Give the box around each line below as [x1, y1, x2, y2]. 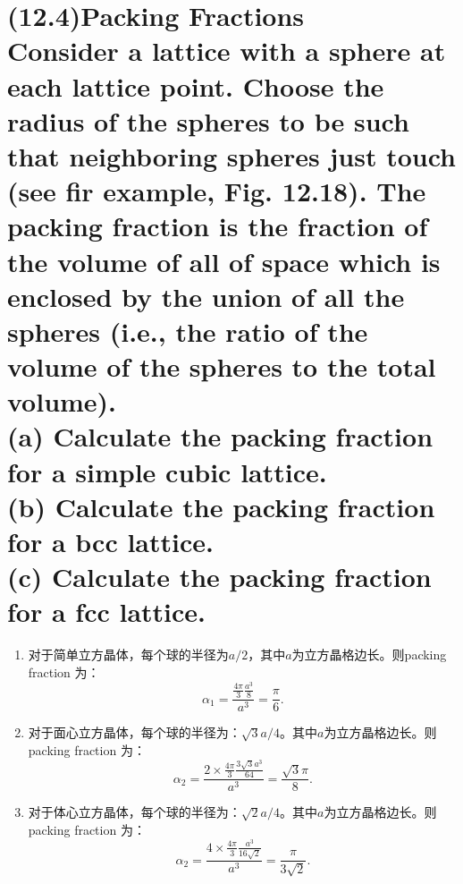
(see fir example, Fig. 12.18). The [7, 173, 426, 209]
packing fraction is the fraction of [7, 208, 428, 244]
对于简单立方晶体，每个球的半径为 [28, 645, 229, 664]
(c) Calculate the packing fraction [7, 558, 432, 595]
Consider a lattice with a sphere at [7, 32, 446, 69]
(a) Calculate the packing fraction [7, 418, 434, 455]
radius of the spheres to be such [7, 102, 409, 139]
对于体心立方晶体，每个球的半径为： [28, 803, 241, 821]
